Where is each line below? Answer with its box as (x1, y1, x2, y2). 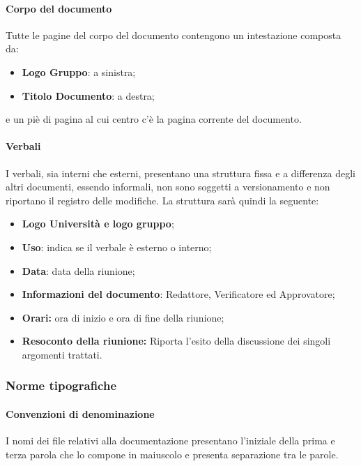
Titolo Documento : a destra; (22, 88, 155, 103)
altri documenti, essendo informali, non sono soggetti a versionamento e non (6, 179, 330, 194)
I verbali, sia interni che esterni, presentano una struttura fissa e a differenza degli (6, 165, 355, 180)
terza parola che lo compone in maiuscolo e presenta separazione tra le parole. (6, 446, 339, 461)
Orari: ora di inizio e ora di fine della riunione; (22, 310, 224, 324)
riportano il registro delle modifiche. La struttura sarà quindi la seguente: (6, 193, 319, 207)
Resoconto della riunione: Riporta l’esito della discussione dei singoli (22, 333, 331, 348)
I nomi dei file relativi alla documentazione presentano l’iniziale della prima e (6, 433, 335, 448)
